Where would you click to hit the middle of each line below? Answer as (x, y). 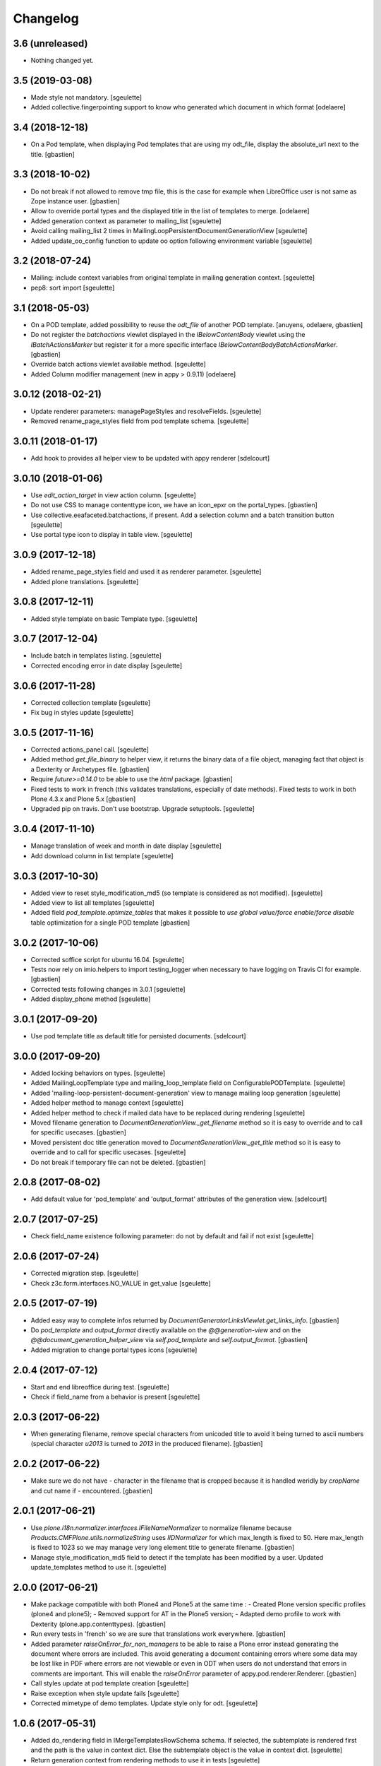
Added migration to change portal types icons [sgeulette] (114, 1350)
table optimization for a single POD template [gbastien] (110, 923)
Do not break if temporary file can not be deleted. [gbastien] (118, 1162)
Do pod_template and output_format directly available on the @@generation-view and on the (166, 1330)
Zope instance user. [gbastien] (75, 201)
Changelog (46, 18)
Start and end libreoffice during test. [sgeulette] (100, 1387)
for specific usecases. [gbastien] (79, 1132)
